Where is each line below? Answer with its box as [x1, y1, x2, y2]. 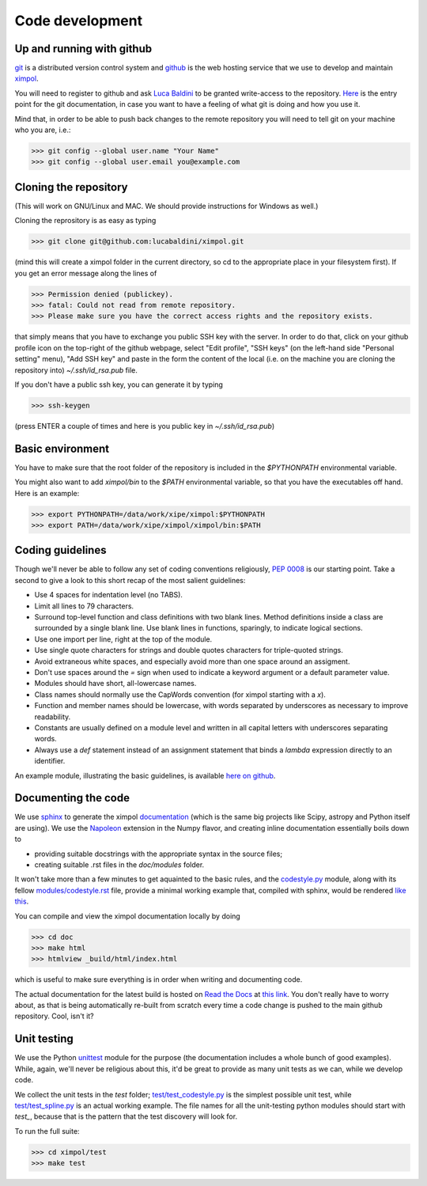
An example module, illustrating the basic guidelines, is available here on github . [14, 771, 276, 780]
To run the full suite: [14, 1126, 80, 1135]
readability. [34, 712, 71, 722]
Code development [14, 12, 142, 29]
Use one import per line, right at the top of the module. [34, 634, 213, 644]
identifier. [34, 756, 66, 766]
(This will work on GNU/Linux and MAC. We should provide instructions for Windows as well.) [14, 201, 319, 210]
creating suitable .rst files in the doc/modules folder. [34, 859, 205, 870]
